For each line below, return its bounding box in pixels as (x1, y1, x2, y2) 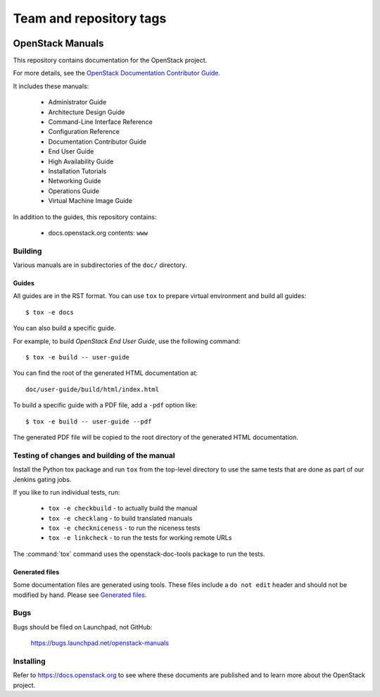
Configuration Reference (48, 128, 120, 136)
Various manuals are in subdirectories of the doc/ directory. (13, 261, 187, 269)
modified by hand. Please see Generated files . (13, 591, 147, 599)
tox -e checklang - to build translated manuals (48, 514, 193, 522)
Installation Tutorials (48, 166, 107, 175)
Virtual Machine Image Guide (48, 197, 133, 205)
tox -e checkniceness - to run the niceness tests (48, 524, 201, 532)
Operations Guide (48, 187, 100, 195)
